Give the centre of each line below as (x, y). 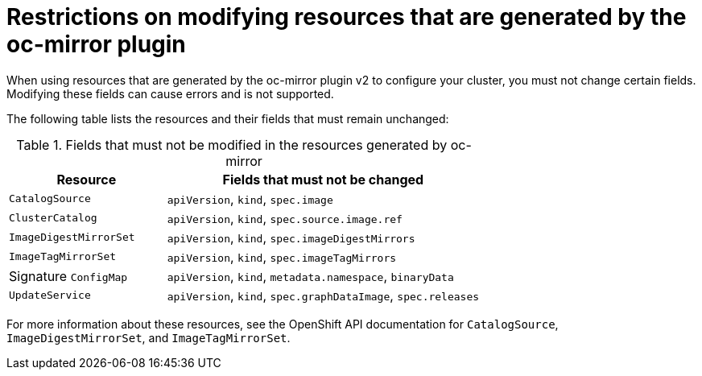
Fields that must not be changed (323, 179)
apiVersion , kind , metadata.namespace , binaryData (310, 276)
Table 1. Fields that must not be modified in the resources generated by (232, 145)
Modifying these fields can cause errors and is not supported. (170, 93)
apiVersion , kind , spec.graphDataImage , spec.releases (323, 295)
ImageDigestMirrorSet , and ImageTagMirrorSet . (149, 337)
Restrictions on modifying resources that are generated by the (347, 17)
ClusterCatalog (53, 218)
